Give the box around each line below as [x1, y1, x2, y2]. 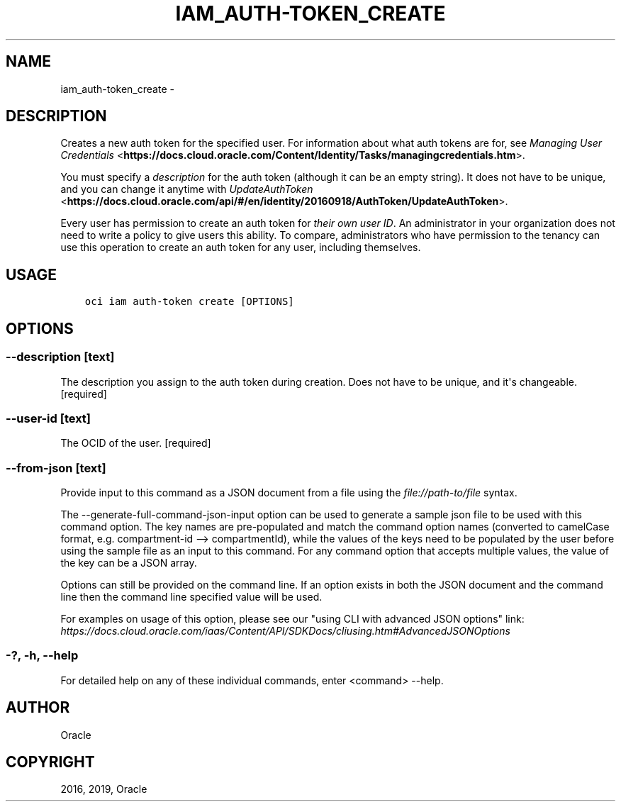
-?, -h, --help [6, 648, 79, 663]
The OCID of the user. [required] [60, 437, 211, 450]
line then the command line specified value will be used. [60, 591, 323, 603]
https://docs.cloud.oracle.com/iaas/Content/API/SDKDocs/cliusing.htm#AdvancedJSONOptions [60, 625, 510, 637]
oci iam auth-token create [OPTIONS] [84, 296, 294, 308]
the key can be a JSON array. [60, 557, 197, 569]
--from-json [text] [6, 460, 106, 475]
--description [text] [6, 350, 115, 364]
